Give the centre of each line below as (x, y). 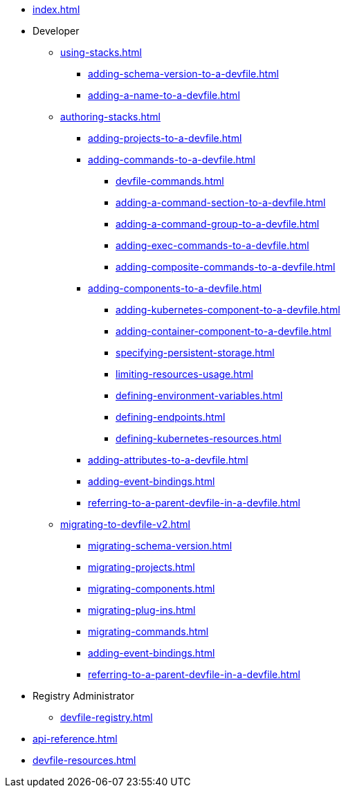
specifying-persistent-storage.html (195, 353)
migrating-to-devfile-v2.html (125, 524)
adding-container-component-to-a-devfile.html (224, 331)
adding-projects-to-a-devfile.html (165, 138)
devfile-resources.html (84, 760)
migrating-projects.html (142, 567)
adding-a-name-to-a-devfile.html (164, 95)
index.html (56, 9)
